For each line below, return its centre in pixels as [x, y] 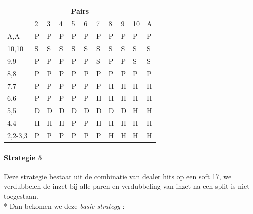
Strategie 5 [23, 157]
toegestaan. [21, 196]
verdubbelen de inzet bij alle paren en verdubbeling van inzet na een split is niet [127, 186]
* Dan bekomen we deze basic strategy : [64, 205]
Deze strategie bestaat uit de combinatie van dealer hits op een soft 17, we [118, 176]
